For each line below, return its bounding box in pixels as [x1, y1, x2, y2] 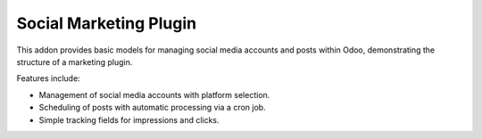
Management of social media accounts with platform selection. [38, 89, 270, 100]
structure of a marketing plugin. [16, 56, 133, 67]
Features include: [16, 73, 80, 84]
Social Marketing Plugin [16, 13, 196, 33]
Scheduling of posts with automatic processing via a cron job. [38, 102, 267, 113]
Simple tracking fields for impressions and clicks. [38, 114, 220, 125]
